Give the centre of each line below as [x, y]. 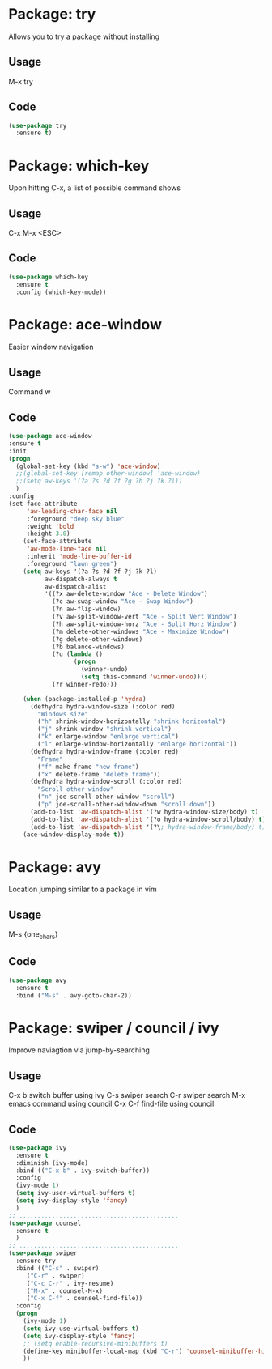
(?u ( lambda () [77, 654]
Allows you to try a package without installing [84, 36]
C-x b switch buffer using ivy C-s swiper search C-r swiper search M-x [127, 1095]
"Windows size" [63, 714]
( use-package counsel [45, 1223]
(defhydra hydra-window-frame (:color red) [104, 751]
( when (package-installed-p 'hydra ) [85, 699]
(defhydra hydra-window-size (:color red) [102, 706]
